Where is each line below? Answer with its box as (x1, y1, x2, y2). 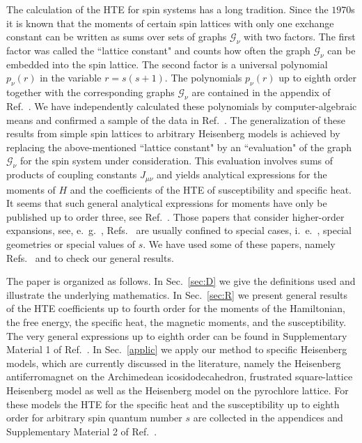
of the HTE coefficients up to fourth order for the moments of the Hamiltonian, (6, 301, 346, 316)
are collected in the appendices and (193, 410, 343, 425)
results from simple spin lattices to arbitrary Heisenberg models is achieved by (6, 126, 340, 141)
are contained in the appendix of (191, 85, 331, 100)
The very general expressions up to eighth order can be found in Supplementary (6, 328, 347, 343)
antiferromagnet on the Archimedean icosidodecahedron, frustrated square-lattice (6, 369, 353, 384)
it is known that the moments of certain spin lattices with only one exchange (6, 15, 334, 30)
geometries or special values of (6, 236, 135, 251)
